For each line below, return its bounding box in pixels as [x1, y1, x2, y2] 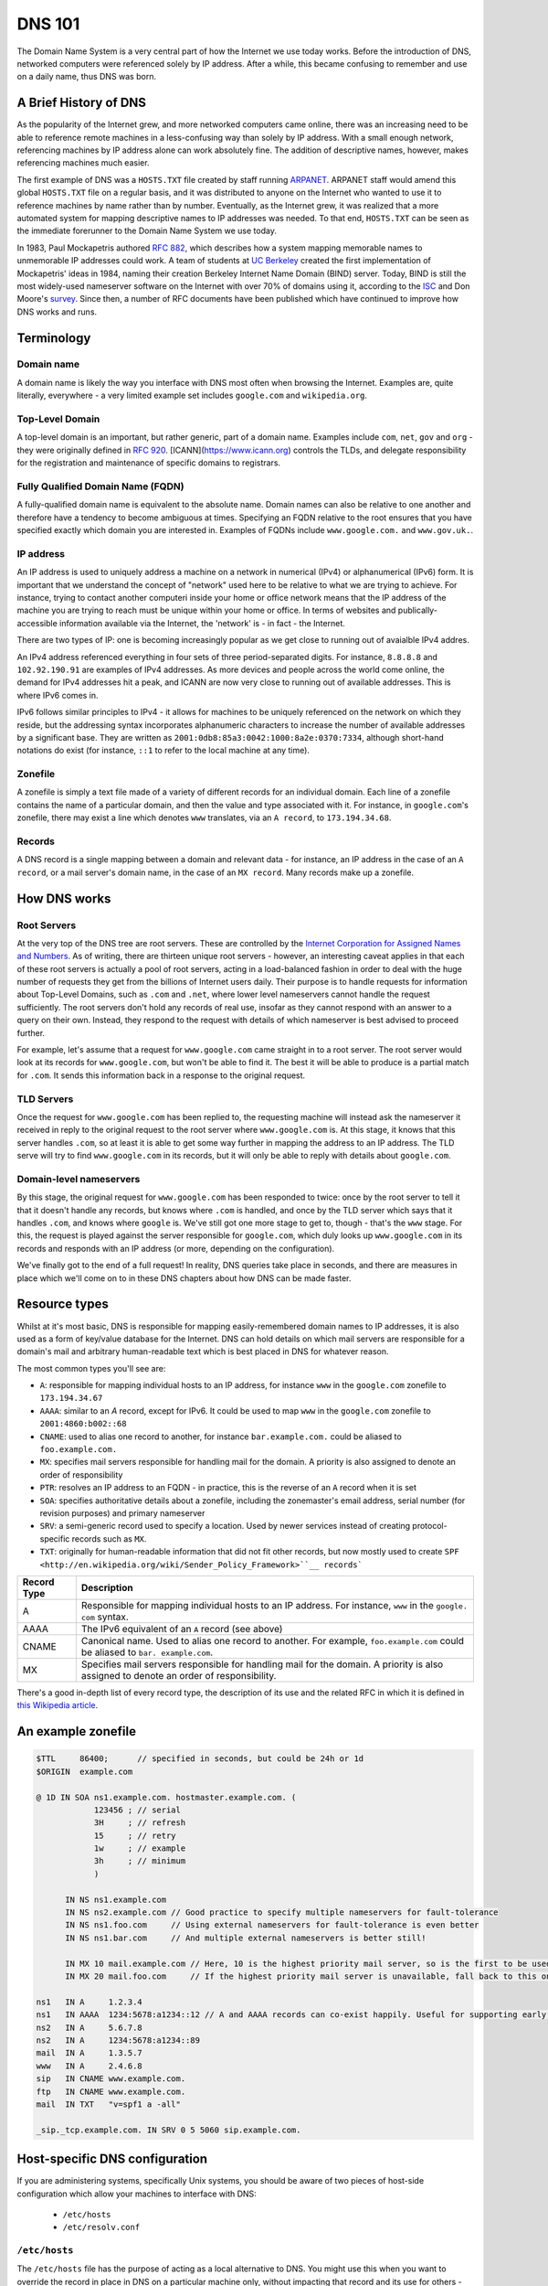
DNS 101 [16, 14, 80, 34]
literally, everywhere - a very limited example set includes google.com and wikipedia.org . [16, 390, 368, 401]
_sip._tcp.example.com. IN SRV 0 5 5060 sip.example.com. [36, 2124, 301, 2135]
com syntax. [80, 1610, 130, 1623]
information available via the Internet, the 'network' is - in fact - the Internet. [59, 617, 346, 628]
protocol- [412, 1521, 448, 1532]
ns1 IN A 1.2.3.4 [36, 1996, 143, 2007]
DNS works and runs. [16, 306, 98, 317]
